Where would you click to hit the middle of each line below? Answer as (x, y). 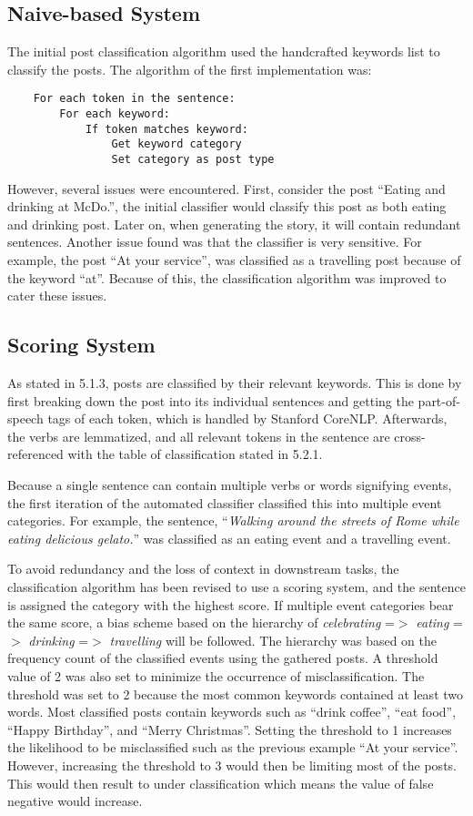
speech (25, 418)
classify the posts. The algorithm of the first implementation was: (190, 69)
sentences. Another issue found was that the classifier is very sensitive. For (215, 242)
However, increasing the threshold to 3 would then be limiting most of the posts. (232, 765)
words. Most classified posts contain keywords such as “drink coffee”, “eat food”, (232, 712)
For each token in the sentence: (134, 99)
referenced (35, 454)
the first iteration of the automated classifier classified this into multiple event (225, 502)
